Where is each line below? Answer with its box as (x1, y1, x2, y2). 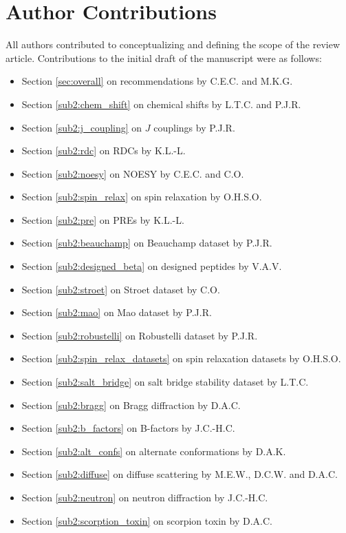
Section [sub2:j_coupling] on (21, 120, 142, 134)
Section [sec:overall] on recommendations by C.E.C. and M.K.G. (21, 74, 293, 88)
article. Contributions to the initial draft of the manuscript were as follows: (6, 50, 322, 65)
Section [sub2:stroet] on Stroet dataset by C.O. (21, 282, 220, 296)
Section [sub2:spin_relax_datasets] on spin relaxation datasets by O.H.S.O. (21, 351, 341, 366)
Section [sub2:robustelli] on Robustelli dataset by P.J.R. (21, 328, 258, 342)
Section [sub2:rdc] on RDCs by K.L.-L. (21, 143, 186, 158)
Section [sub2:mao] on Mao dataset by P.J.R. (21, 305, 212, 320)
